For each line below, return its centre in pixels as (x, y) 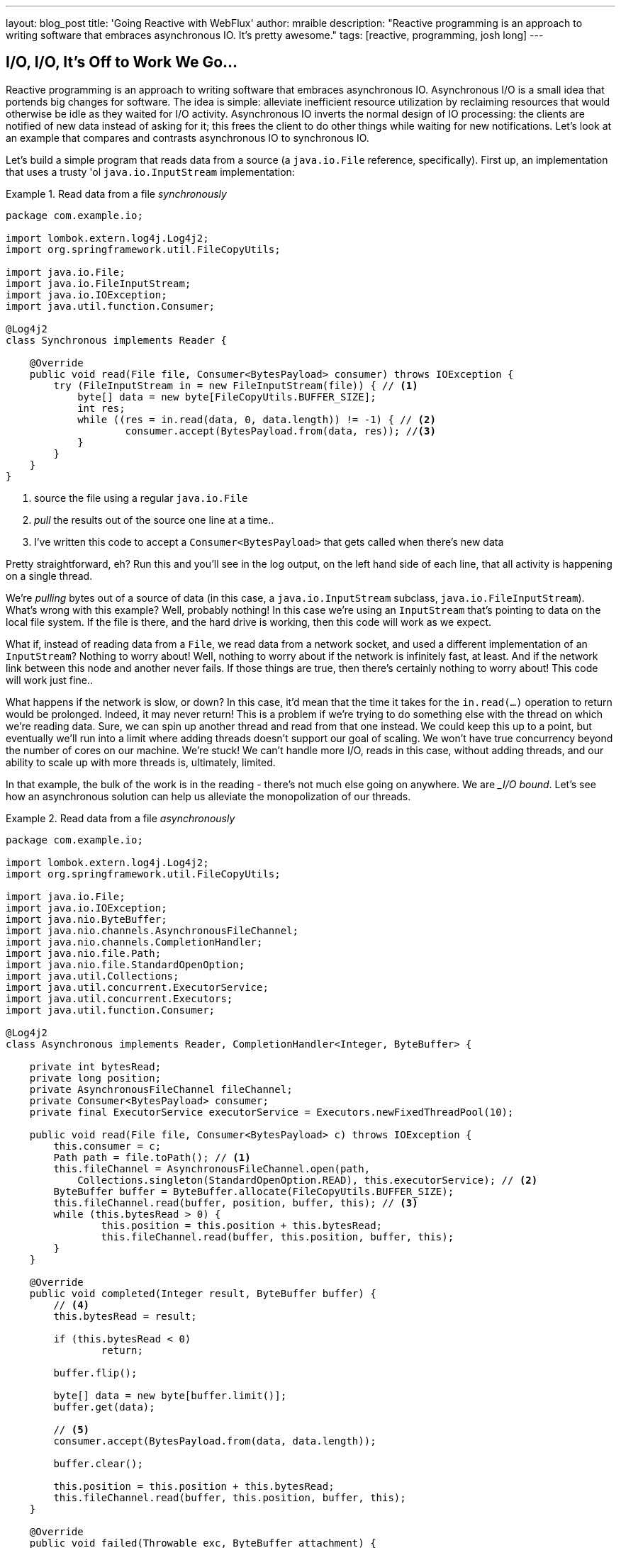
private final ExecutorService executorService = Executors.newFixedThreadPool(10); (272, 1112)
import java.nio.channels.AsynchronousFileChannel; (152, 930)
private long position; (95, 1078)
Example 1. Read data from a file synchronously (116, 193)
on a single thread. (49, 576)
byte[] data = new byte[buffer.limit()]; (170, 1395)
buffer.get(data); (104, 1407)
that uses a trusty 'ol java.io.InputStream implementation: (150, 172)
